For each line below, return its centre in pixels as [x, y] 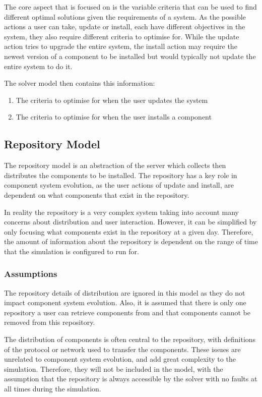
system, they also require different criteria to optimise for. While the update [122, 36]
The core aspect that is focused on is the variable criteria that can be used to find [130, 7]
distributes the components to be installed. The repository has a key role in [121, 175]
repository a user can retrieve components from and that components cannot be [127, 312]
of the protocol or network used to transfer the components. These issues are [122, 349]
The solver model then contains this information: [80, 83]
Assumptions [31, 274]
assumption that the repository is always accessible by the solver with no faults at [131, 379]
